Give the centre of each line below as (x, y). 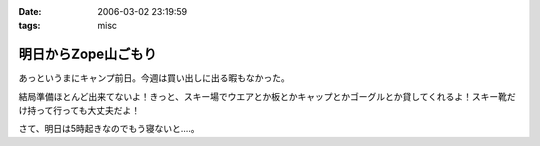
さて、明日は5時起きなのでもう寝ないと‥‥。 (109, 129)
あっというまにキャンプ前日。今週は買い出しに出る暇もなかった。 (154, 78)
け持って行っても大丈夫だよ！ (79, 111)
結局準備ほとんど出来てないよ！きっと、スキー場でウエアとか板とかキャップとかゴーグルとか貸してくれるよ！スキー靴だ (267, 96)
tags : (29, 26)
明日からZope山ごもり (87, 54)
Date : (30, 11)
